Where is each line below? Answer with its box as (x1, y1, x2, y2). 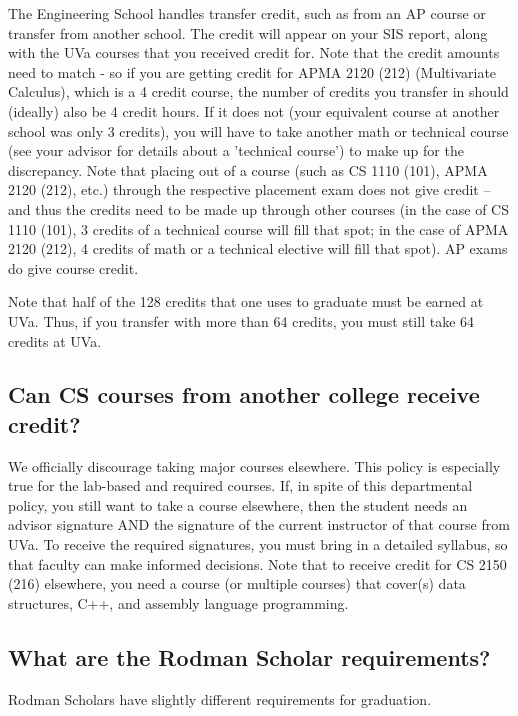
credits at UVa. (8, 330, 102, 351)
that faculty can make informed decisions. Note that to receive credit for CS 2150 (8, 553, 507, 574)
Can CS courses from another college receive (8, 379, 480, 410)
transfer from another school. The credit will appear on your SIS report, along (8, 22, 488, 43)
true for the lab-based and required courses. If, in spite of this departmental (8, 475, 473, 496)
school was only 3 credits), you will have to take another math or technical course (8, 120, 509, 141)
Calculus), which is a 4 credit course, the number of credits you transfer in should (8, 81, 509, 102)
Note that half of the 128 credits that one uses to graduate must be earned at (8, 291, 484, 312)
